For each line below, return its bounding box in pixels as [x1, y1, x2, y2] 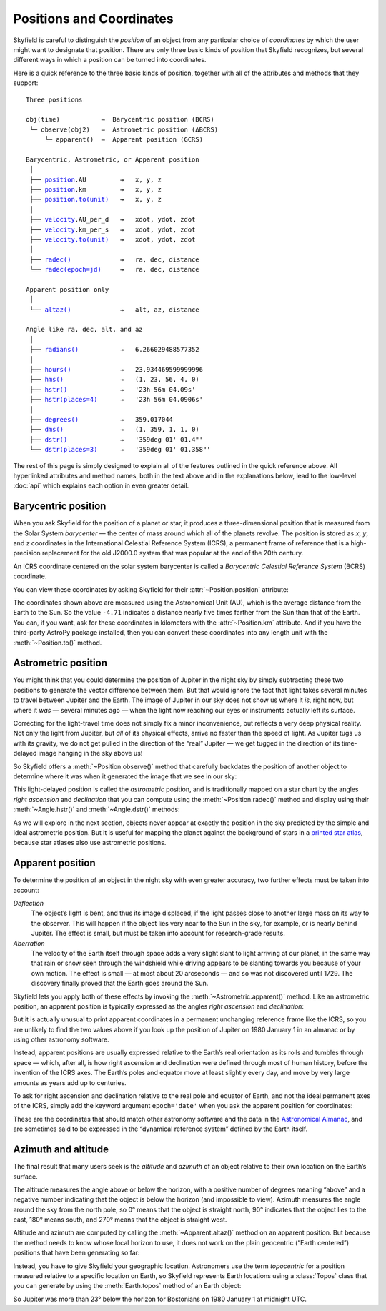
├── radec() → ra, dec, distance [29, 255, 199, 264]
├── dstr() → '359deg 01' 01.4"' [29, 435, 204, 443]
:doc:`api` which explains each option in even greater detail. [13, 481, 189, 490]
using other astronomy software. [13, 1035, 110, 1044]
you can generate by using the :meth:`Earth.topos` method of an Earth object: [13, 1282, 242, 1290]
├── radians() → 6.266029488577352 [29, 345, 199, 354]
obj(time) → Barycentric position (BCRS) [26, 115, 214, 124]
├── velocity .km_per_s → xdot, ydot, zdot [29, 225, 196, 234]
